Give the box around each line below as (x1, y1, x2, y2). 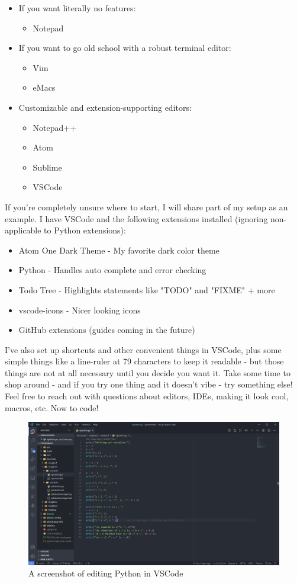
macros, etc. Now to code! (5, 401, 99, 414)
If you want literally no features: (18, 2, 136, 14)
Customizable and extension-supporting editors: (18, 101, 192, 113)
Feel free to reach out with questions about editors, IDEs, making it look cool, (5, 390, 289, 402)
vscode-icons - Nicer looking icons (18, 303, 141, 316)
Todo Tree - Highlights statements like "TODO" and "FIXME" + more (18, 283, 275, 296)
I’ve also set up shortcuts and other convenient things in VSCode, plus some (5, 343, 282, 355)
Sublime (33, 161, 62, 173)
